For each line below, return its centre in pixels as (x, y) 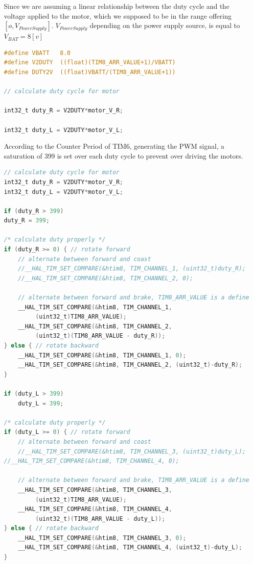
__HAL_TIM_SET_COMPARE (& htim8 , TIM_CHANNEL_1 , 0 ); (102, 355)
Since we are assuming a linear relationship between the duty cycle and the (117, 6)
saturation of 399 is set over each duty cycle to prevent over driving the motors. (124, 155)
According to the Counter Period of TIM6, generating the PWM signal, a (114, 146)
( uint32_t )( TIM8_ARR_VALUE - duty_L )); (100, 519)
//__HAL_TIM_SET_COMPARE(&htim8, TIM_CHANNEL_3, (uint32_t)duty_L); (132, 451)
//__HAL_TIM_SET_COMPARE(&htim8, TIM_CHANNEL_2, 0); (105, 278)
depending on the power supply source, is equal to (165, 25)
